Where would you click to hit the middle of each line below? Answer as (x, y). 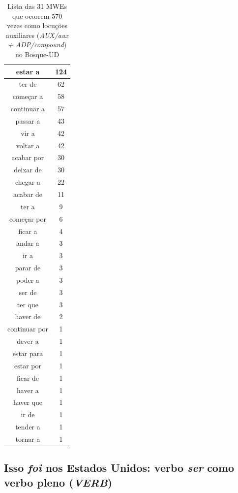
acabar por (28, 157)
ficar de (28, 378)
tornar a (28, 439)
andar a (28, 243)
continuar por (28, 329)
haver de (28, 316)
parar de (28, 268)
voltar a (28, 145)
